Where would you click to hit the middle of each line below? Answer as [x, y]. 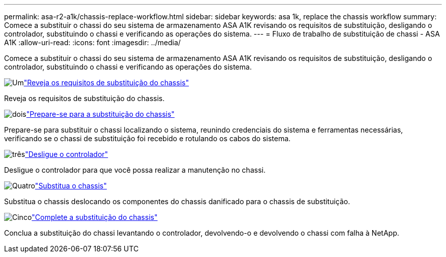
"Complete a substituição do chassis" [95, 217]
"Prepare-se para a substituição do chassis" [100, 114]
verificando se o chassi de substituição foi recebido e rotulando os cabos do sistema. [147, 138]
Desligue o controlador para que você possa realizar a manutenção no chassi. [135, 170]
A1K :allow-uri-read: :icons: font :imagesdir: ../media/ [92, 42]
